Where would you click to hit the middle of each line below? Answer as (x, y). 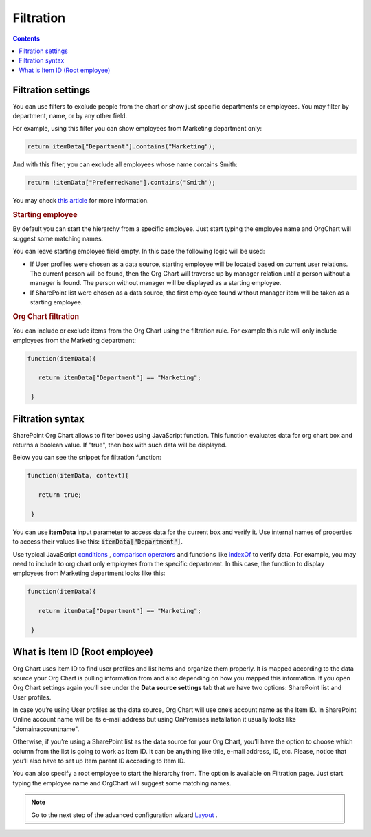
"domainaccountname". (46, 729)
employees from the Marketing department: (75, 340)
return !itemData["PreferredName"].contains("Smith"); (121, 183)
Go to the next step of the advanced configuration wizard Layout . (124, 815)
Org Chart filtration (46, 316)
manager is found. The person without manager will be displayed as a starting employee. (156, 283)
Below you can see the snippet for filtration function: (87, 458)
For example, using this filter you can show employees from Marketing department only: (137, 129)
